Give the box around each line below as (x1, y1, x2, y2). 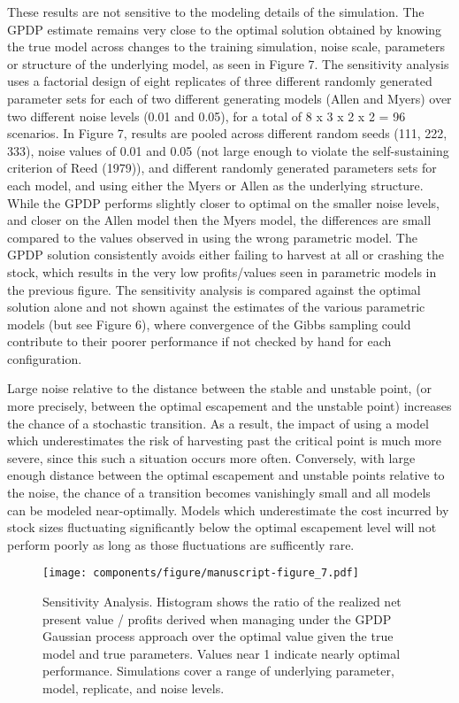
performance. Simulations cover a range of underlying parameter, (42, 661, 394, 680)
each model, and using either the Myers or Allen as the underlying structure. (7, 175, 424, 194)
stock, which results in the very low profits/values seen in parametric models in (7, 262, 437, 281)
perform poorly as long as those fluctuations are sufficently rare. (7, 535, 355, 553)
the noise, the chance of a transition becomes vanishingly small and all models (7, 483, 431, 502)
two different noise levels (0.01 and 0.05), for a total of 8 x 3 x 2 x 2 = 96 (7, 106, 406, 125)
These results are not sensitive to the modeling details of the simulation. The (7, 3, 425, 20)
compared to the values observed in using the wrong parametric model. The (7, 228, 417, 246)
